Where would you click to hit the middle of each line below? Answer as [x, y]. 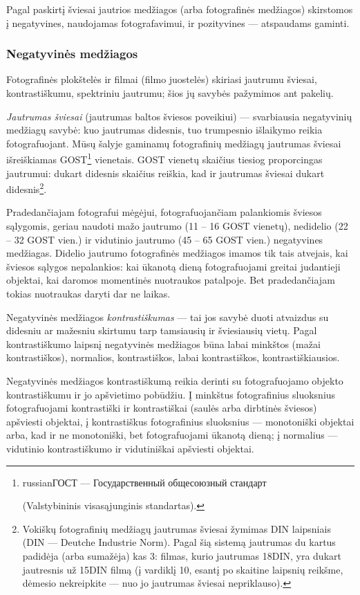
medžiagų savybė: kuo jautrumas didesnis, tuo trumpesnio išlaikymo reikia [164, 130]
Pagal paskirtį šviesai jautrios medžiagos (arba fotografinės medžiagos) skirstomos [180, 9]
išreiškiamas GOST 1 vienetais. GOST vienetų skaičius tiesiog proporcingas [164, 158]
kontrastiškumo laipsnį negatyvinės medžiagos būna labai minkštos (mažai [163, 344]
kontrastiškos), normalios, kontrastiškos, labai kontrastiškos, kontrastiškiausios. [173, 357]
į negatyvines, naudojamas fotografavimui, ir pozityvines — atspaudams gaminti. [178, 22]
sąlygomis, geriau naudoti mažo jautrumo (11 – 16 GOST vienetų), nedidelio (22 [177, 226]
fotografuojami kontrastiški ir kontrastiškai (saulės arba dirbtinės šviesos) [162, 408]
